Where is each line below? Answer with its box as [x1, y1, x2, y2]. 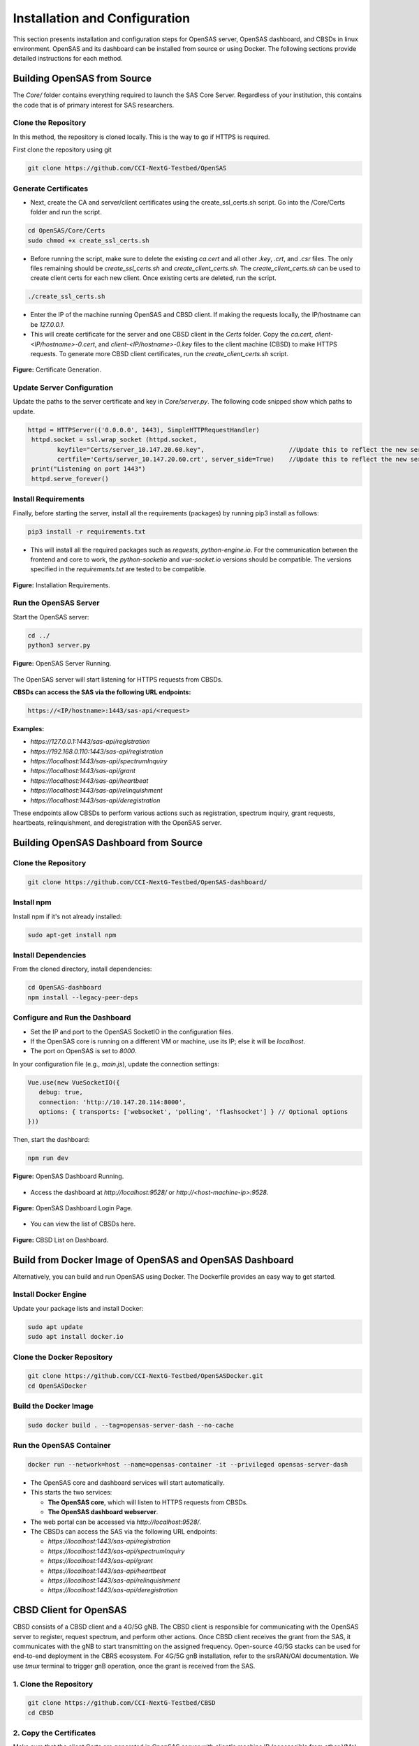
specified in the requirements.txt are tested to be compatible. [30, 565, 207, 573]
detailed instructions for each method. [13, 54, 123, 63]
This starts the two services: [30, 1488, 112, 1497]
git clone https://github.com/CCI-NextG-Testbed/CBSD [27, 1699, 216, 1707]
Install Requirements [13, 494, 85, 504]
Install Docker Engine [13, 1289, 87, 1299]
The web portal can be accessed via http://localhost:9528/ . [30, 1518, 202, 1526]
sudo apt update [27, 1323, 84, 1330]
